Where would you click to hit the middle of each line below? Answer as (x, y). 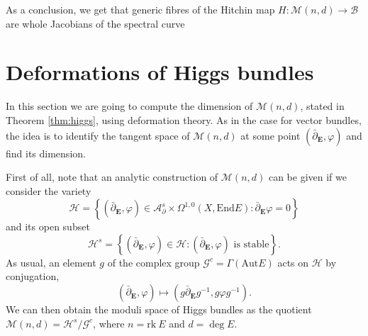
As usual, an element (51, 262)
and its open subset (48, 226)
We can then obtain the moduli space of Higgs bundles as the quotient (159, 309)
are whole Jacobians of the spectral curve (95, 23)
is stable (251, 244)
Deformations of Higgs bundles (160, 72)
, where (109, 323)
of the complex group (154, 262)
